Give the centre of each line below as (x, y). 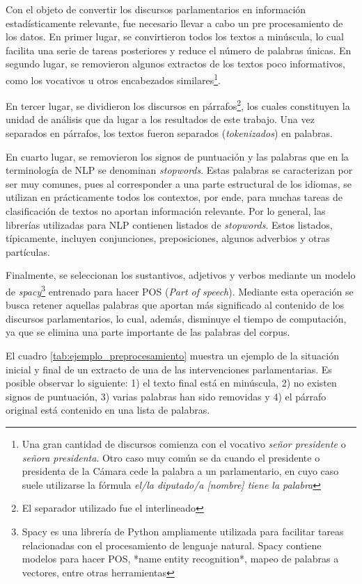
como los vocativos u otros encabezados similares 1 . (113, 79)
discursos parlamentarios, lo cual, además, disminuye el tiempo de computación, (176, 318)
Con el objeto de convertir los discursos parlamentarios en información (156, 9)
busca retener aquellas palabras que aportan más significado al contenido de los (175, 305)
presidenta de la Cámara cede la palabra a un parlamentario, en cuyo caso (180, 471)
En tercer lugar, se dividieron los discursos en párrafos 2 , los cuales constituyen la (178, 105)
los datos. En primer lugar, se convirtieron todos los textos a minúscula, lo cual (175, 36)
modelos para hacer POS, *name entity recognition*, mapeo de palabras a (180, 559)
